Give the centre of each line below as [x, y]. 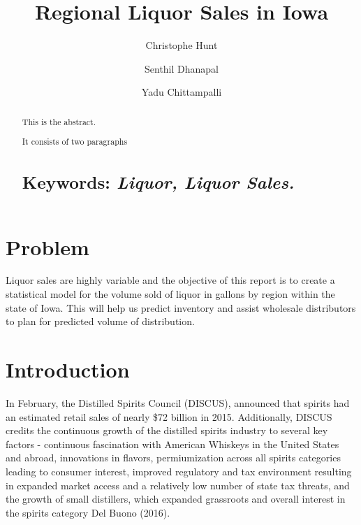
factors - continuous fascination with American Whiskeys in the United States [172, 444]
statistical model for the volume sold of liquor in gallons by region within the [170, 294]
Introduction [68, 369]
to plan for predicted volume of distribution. [100, 321]
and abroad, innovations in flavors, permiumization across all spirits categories [173, 458]
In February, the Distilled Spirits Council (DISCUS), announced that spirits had [178, 402]
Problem [47, 246]
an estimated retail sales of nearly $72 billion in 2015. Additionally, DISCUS [169, 416]
